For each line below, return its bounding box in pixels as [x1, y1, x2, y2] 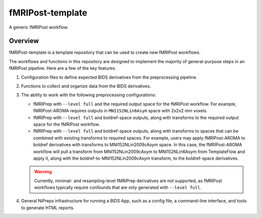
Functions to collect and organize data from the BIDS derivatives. [21, 83, 151, 89]
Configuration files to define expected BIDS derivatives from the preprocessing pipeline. [21, 74, 197, 80]
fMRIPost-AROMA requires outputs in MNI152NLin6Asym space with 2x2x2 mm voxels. [33, 108, 208, 114]
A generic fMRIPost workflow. [9, 24, 69, 30]
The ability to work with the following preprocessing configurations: [21, 92, 156, 98]
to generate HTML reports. [21, 204, 75, 211]
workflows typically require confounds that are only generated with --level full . [34, 184, 201, 190]
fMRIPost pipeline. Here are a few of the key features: [9, 66, 116, 71]
